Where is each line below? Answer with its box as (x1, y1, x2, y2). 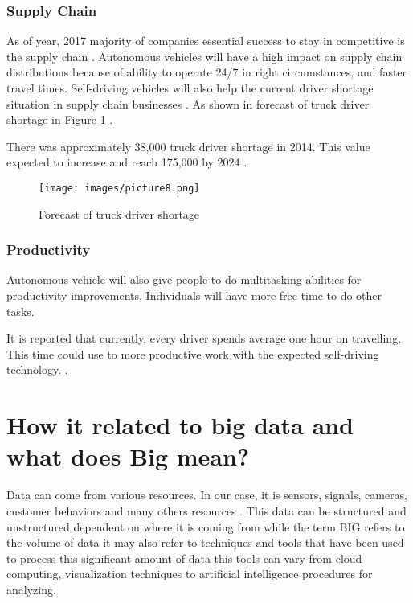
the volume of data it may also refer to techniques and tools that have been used (6, 534, 404, 551)
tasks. (6, 302, 35, 319)
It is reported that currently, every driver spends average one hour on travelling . (6, 330, 402, 347)
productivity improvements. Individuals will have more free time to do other (6, 287, 382, 304)
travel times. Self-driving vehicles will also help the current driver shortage (6, 80, 374, 96)
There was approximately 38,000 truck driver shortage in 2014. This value (6, 137, 370, 154)
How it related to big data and (6, 408, 354, 441)
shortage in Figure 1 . (6, 111, 113, 128)
